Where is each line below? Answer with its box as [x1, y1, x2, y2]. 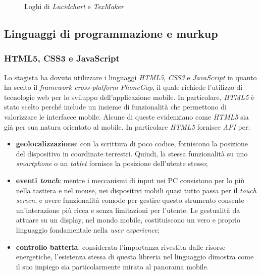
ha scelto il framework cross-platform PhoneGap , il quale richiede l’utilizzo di [4, 82, 243, 92]
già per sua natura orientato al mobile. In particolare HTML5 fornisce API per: [4, 121, 250, 132]
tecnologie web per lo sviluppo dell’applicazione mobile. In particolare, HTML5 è [4, 91, 254, 102]
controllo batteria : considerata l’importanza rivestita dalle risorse [16, 241, 226, 252]
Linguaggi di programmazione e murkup [4, 25, 218, 41]
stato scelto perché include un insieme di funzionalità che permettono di [4, 101, 227, 112]
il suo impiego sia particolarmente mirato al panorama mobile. [16, 261, 209, 271]
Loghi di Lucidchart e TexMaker [24, 1, 124, 11]
